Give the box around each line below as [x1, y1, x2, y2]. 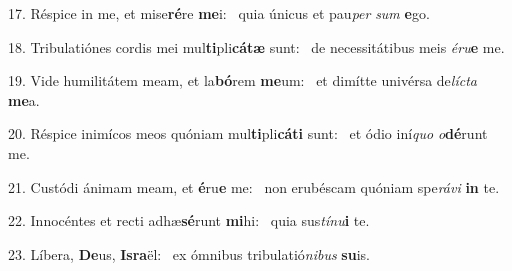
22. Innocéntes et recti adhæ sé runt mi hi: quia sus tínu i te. [8, 210, 370, 231]
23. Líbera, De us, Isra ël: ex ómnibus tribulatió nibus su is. [8, 243, 370, 264]
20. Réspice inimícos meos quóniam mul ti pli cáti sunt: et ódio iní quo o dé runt [8, 123, 488, 144]
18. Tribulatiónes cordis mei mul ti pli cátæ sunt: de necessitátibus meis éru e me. [8, 36, 505, 57]
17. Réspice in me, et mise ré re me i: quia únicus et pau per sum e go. [8, 3, 430, 23]
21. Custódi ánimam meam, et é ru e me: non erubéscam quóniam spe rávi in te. [8, 176, 500, 197]
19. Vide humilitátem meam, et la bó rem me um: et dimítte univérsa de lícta [8, 70, 477, 91]
